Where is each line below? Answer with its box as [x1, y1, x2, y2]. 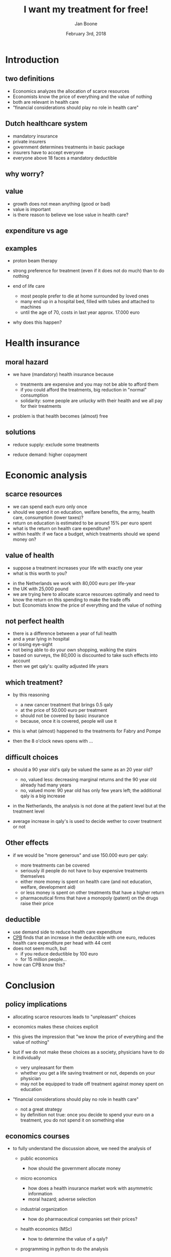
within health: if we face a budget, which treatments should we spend [12, 531, 160, 537]
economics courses [5, 1132, 70, 1141]
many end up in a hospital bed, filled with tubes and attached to [20, 298, 155, 304]
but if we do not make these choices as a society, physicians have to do [12, 1049, 165, 1055]
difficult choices [5, 753, 59, 761]
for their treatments [20, 403, 61, 409]
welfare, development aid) [20, 884, 76, 890]
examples [5, 244, 37, 253]
